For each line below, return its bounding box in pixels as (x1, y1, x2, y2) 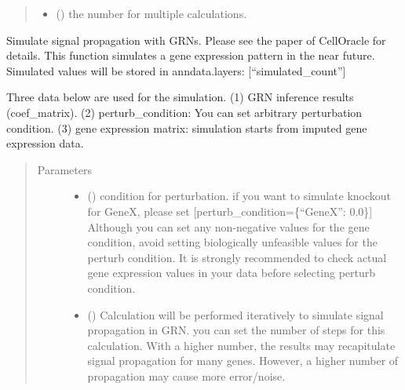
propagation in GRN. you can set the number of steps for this (87, 322, 385, 338)
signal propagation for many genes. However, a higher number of (87, 352, 399, 369)
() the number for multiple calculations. (56, 5, 247, 21)
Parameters (37, 161, 92, 177)
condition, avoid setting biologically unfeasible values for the (87, 234, 378, 250)
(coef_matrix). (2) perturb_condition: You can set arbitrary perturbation (6, 104, 363, 120)
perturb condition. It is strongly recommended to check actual (87, 249, 387, 265)
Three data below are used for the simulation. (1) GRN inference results (6, 89, 354, 105)
